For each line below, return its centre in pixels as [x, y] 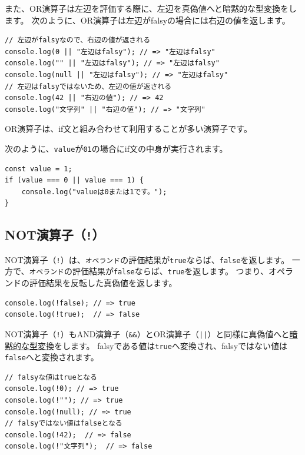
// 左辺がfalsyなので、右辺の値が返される [78, 40]
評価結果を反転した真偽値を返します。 [103, 283]
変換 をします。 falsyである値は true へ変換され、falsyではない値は [163, 345]
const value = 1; [39, 169]
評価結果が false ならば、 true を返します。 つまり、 [170, 271]
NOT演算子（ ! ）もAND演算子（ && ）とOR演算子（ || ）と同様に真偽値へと [147, 333]
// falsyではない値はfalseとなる [64, 424]
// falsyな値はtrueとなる [51, 377]
